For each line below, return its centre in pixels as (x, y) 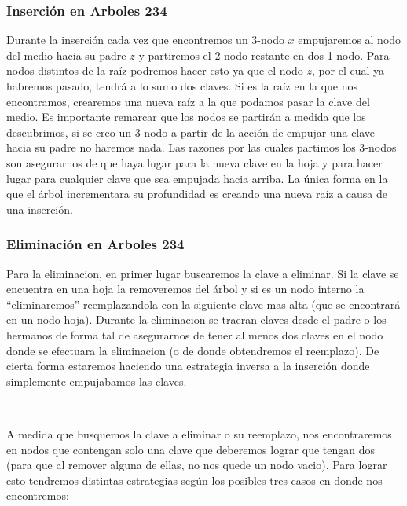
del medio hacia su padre (66, 55)
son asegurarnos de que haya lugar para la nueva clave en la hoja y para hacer (194, 162)
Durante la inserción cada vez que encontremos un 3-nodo (145, 40)
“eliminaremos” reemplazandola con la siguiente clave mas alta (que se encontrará (203, 304)
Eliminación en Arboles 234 (95, 244)
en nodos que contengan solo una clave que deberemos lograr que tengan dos (191, 449)
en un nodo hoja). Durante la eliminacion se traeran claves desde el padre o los (196, 319)
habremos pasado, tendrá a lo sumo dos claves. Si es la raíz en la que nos (182, 86)
